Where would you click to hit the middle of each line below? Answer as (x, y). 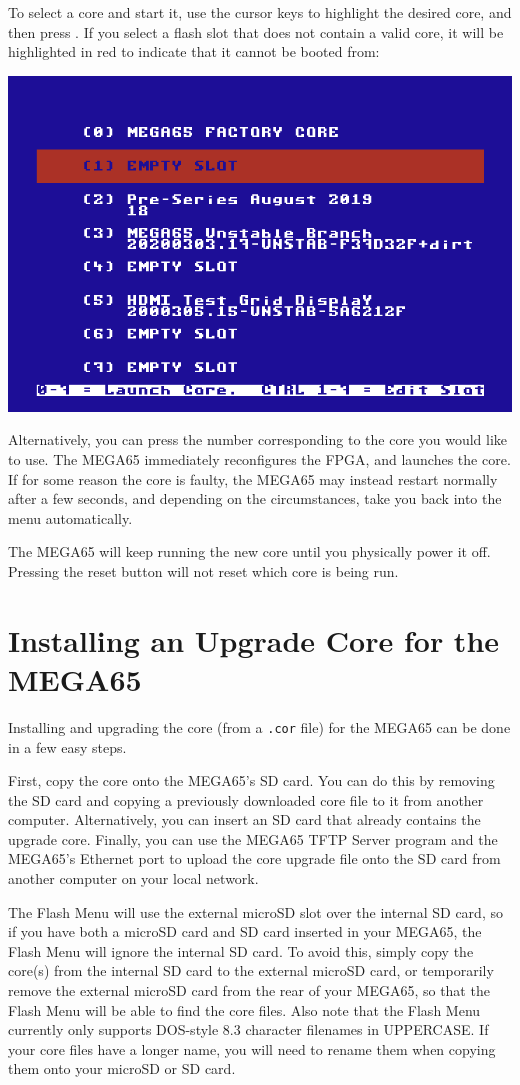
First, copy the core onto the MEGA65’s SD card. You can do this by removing (251, 780)
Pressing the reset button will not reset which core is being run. (203, 570)
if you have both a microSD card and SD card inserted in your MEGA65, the (245, 931)
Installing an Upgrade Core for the (254, 639)
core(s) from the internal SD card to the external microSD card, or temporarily (251, 970)
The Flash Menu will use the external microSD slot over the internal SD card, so (255, 911)
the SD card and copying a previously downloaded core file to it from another (246, 799)
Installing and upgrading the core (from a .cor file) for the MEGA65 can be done (259, 726)
